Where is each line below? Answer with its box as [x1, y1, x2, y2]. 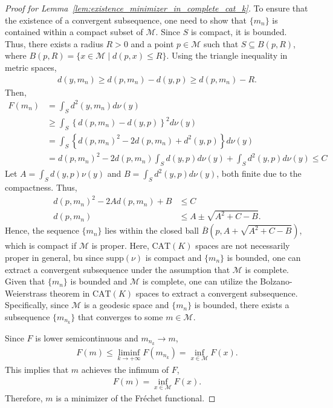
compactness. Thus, [5, 181, 77, 193]
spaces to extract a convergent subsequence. [135, 286, 298, 299]
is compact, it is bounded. [190, 25, 287, 38]
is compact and [145, 251, 202, 264]
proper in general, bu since [5, 251, 104, 264]
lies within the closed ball [105, 224, 199, 237]
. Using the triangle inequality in [166, 49, 288, 62]
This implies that [5, 363, 69, 375]
